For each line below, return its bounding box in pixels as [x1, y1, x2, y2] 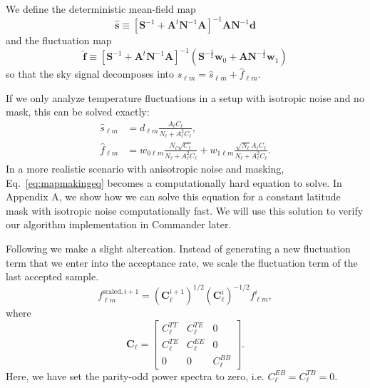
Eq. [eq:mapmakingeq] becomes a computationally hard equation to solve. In [6, 175, 342, 190]
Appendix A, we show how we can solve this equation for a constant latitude [6, 189, 341, 204]
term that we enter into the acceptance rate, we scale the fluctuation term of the [6, 255, 358, 270]
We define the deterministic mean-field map [6, 1, 196, 16]
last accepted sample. [6, 269, 99, 284]
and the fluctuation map [6, 33, 112, 48]
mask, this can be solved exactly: [6, 104, 150, 119]
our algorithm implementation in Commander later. [6, 217, 232, 232]
